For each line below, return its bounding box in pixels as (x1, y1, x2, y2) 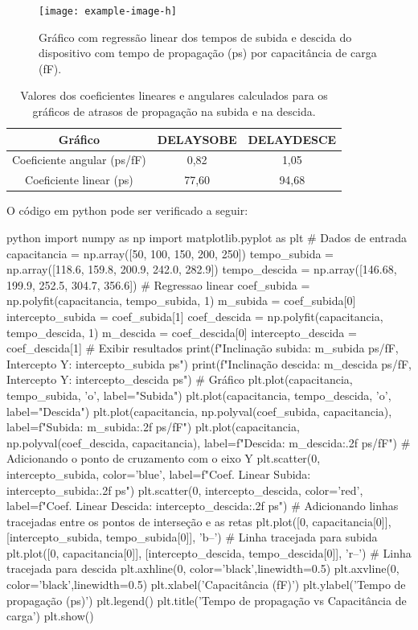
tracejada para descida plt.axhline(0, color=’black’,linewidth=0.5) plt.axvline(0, (6, 560, 400, 577)
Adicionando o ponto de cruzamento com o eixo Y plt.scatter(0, (6, 450, 321, 467)
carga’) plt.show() (6, 607, 94, 624)
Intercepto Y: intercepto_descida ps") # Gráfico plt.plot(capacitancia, (6, 371, 353, 388)
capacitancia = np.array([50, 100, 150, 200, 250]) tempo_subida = (6, 245, 334, 261)
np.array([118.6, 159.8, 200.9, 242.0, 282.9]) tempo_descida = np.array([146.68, (6, 261, 397, 278)
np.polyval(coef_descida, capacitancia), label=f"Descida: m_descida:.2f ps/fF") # (6, 434, 411, 451)
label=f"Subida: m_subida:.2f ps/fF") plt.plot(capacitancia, (6, 418, 300, 435)
